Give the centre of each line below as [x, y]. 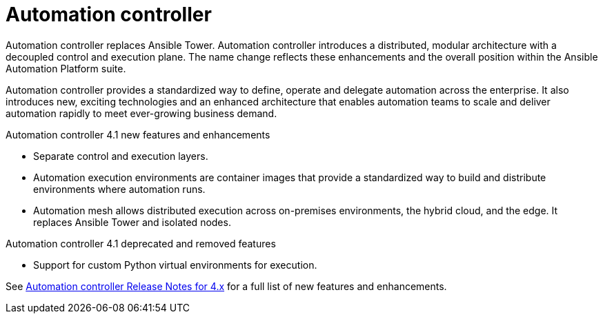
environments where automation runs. [119, 189]
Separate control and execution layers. [121, 156]
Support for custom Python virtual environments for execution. [175, 265]
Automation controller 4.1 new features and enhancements [138, 134]
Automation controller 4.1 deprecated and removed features [141, 243]
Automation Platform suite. [66, 68]
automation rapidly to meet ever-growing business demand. [141, 113]
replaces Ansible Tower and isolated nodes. [132, 222]
